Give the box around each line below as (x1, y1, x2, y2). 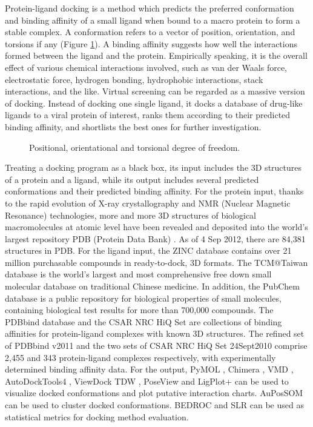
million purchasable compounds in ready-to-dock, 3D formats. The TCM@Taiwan (5, 256, 308, 268)
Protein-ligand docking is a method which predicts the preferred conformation (5, 2, 294, 14)
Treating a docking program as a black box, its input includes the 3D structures (5, 161, 302, 174)
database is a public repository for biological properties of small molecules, (5, 291, 282, 304)
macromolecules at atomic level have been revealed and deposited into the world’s (5, 220, 308, 233)
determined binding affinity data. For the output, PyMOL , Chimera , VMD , (5, 363, 294, 376)
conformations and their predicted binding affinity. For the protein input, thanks (5, 185, 304, 197)
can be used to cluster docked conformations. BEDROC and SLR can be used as (5, 399, 304, 411)
